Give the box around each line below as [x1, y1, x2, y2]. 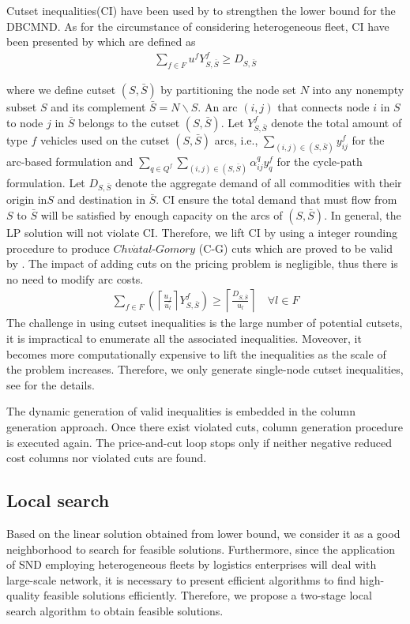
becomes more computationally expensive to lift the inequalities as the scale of [6, 345, 386, 362]
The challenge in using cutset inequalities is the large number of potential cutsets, [6, 314, 403, 331]
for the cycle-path [276, 152, 363, 169]
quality [6, 587, 40, 603]
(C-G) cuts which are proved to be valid [198, 239, 393, 256]
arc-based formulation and [6, 152, 134, 169]
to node [6, 114, 43, 130]
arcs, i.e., [214, 132, 258, 148]
